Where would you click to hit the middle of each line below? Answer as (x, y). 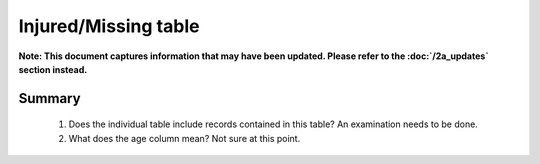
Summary (49, 98)
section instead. (53, 69)
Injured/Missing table (109, 26)
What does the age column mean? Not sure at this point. (184, 138)
